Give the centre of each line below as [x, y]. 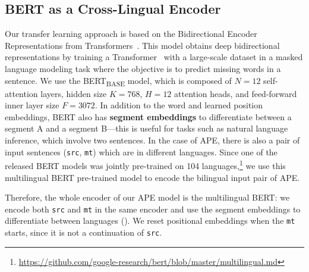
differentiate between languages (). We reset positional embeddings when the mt [150, 221]
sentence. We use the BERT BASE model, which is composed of [118, 81]
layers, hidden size [74, 93]
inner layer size [32, 105]
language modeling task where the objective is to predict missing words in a [143, 68]
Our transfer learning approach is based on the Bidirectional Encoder [131, 34]
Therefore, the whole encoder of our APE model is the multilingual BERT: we [147, 197]
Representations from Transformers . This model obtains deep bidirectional [142, 45]
